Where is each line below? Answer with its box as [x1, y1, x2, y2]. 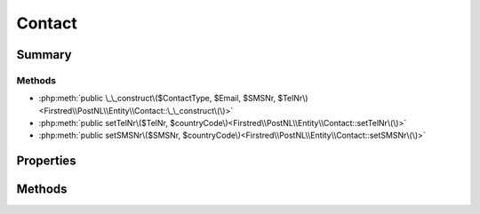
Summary [16, 47, 72, 62]
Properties [16, 154, 76, 169]
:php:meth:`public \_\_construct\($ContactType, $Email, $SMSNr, [38, 93, 276, 104]
